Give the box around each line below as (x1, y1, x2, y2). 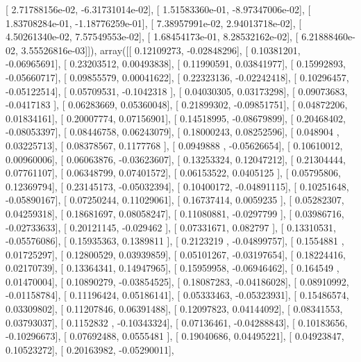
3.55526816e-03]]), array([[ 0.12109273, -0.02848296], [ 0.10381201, (21, 42, 301, 57)
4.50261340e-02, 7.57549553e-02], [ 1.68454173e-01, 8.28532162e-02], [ (6, 29, 299, 44)
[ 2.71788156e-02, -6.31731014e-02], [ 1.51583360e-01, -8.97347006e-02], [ (6, 2, 311, 16)
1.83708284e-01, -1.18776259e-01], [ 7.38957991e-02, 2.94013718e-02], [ (6, 15, 302, 30)
